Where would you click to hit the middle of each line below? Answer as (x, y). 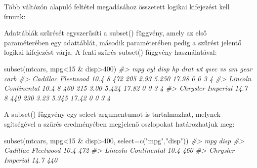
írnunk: (15, 16)
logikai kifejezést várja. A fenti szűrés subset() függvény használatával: (110, 52)
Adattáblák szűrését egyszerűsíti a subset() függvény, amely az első (106, 33)
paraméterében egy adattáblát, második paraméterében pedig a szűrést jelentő (123, 42)
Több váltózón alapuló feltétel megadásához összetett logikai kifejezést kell (117, 6)
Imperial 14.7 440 (31, 159)
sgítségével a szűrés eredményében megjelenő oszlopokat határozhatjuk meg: (119, 123)
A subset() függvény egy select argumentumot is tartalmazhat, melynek (112, 114)
